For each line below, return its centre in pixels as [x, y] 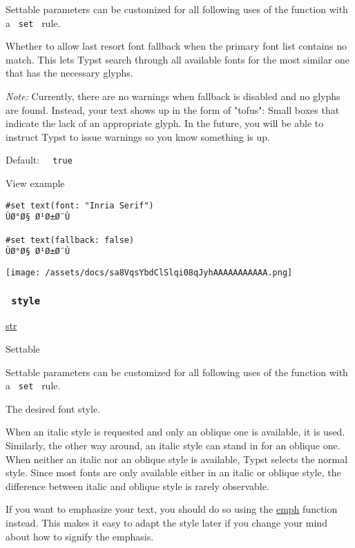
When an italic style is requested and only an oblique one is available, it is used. [175, 432]
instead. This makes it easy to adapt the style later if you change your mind [166, 522]
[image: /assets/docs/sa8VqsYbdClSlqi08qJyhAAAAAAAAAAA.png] [149, 272]
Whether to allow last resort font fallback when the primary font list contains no [176, 46]
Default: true [39, 160]
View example [35, 183]
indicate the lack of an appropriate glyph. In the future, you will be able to [165, 123]
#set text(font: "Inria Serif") [80, 205]
